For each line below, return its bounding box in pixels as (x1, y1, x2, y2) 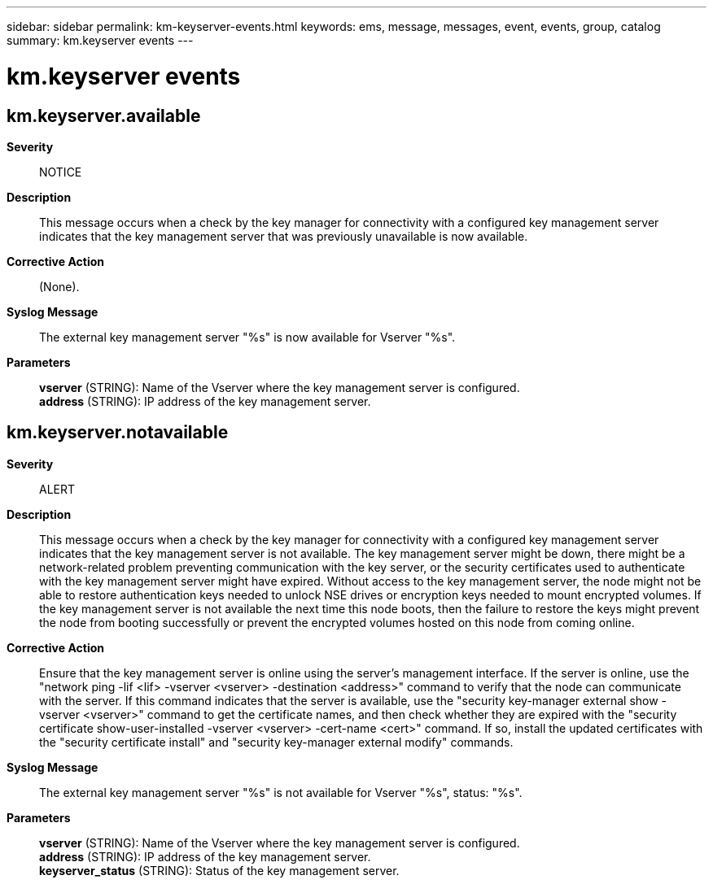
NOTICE (39, 164, 82, 179)
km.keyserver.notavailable (7, 422, 229, 443)
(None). (39, 279, 80, 294)
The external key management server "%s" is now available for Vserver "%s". (39, 329, 456, 344)
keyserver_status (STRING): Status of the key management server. (39, 863, 400, 877)
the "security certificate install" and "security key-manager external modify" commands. (39, 734, 514, 749)
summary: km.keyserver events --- (7, 33, 194, 47)
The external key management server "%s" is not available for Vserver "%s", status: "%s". (39, 785, 523, 799)
